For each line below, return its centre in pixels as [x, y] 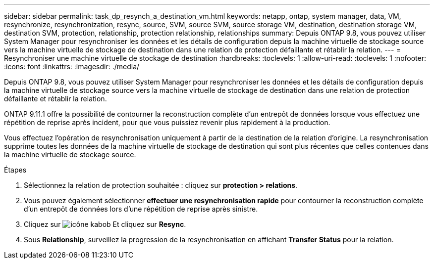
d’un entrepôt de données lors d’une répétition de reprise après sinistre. [141, 209]
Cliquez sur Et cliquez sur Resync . [105, 224]
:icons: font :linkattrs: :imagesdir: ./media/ [72, 66]
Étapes [15, 170]
